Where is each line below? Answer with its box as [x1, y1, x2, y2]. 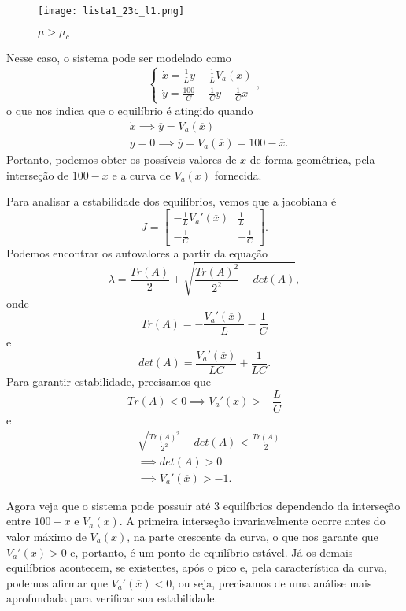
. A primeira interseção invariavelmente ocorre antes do [119, 513, 386, 529]
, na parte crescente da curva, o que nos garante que [127, 528, 378, 545]
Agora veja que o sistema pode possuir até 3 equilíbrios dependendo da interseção [6, 497, 400, 513]
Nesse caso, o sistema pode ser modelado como [6, 50, 231, 66]
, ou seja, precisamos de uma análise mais [172, 574, 372, 591]
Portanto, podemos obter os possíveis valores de [6, 150, 237, 167]
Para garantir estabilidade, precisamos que [6, 372, 211, 389]
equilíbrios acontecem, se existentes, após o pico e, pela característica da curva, [6, 559, 387, 576]
